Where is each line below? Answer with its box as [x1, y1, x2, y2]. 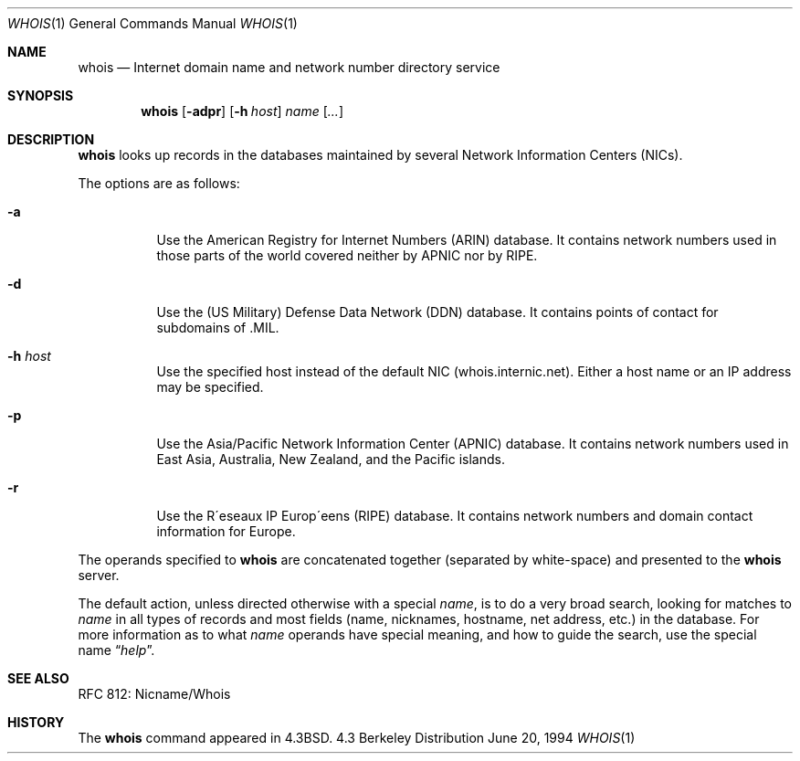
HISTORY [7, 714, 65, 730]
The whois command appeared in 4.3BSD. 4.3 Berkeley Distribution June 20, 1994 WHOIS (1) [78, 730, 636, 745]
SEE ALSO [7, 671, 69, 686]
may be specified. [156, 379, 264, 395]
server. [78, 567, 120, 583]
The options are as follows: [78, 175, 240, 191]
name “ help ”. [78, 642, 155, 658]
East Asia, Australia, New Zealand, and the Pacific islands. [156, 451, 505, 467]
